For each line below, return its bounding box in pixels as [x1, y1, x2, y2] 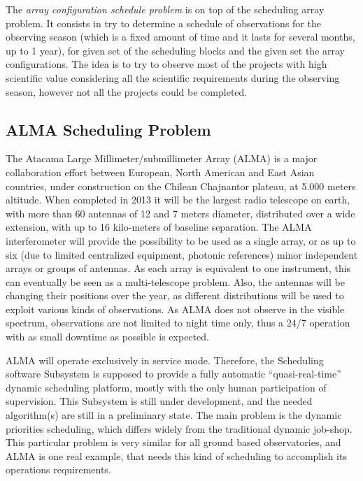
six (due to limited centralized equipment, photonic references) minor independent [6, 247, 358, 261]
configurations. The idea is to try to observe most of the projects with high [6, 57, 327, 71]
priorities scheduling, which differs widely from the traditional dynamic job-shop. [6, 421, 353, 436]
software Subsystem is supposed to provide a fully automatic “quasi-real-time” [6, 366, 341, 381]
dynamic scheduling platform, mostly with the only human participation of [6, 380, 327, 394]
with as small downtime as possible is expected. [6, 329, 209, 344]
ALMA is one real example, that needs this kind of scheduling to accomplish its [6, 448, 347, 463]
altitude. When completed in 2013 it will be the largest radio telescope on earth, [6, 192, 350, 207]
